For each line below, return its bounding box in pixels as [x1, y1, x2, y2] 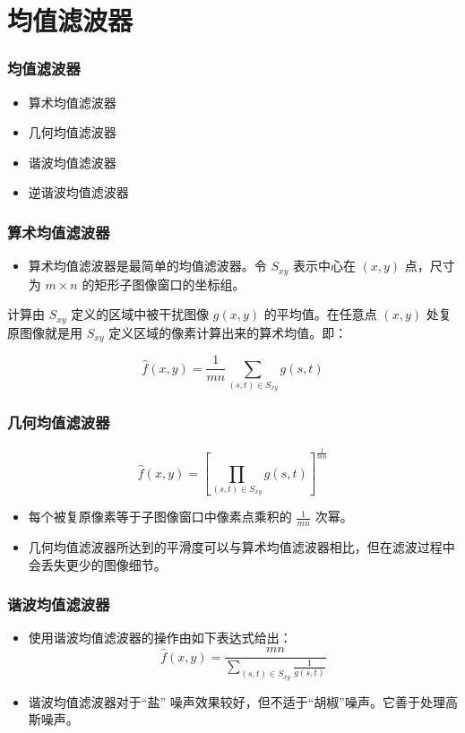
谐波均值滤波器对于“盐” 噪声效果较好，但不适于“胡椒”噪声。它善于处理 [28, 692, 445, 711]
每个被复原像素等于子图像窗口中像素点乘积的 [28, 507, 292, 526]
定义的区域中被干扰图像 [71, 305, 210, 323]
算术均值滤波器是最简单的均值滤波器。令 [28, 256, 267, 275]
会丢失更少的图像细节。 [28, 555, 167, 573]
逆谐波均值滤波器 [28, 183, 129, 202]
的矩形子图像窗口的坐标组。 [82, 274, 245, 293]
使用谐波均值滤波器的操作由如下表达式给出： [28, 628, 292, 647]
